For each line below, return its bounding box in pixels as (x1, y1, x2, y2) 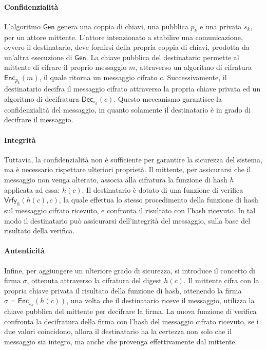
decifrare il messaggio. (4, 114, 73, 125)
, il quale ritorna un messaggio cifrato (39, 71, 158, 82)
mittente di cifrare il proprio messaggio (4, 62, 127, 72)
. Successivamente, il (162, 71, 227, 82)
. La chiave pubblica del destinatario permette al (86, 51, 239, 62)
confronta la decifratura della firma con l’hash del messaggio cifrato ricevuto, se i (4, 316, 259, 326)
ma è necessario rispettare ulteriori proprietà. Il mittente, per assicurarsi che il (4, 164, 251, 175)
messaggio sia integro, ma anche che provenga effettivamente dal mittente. (4, 336, 237, 346)
